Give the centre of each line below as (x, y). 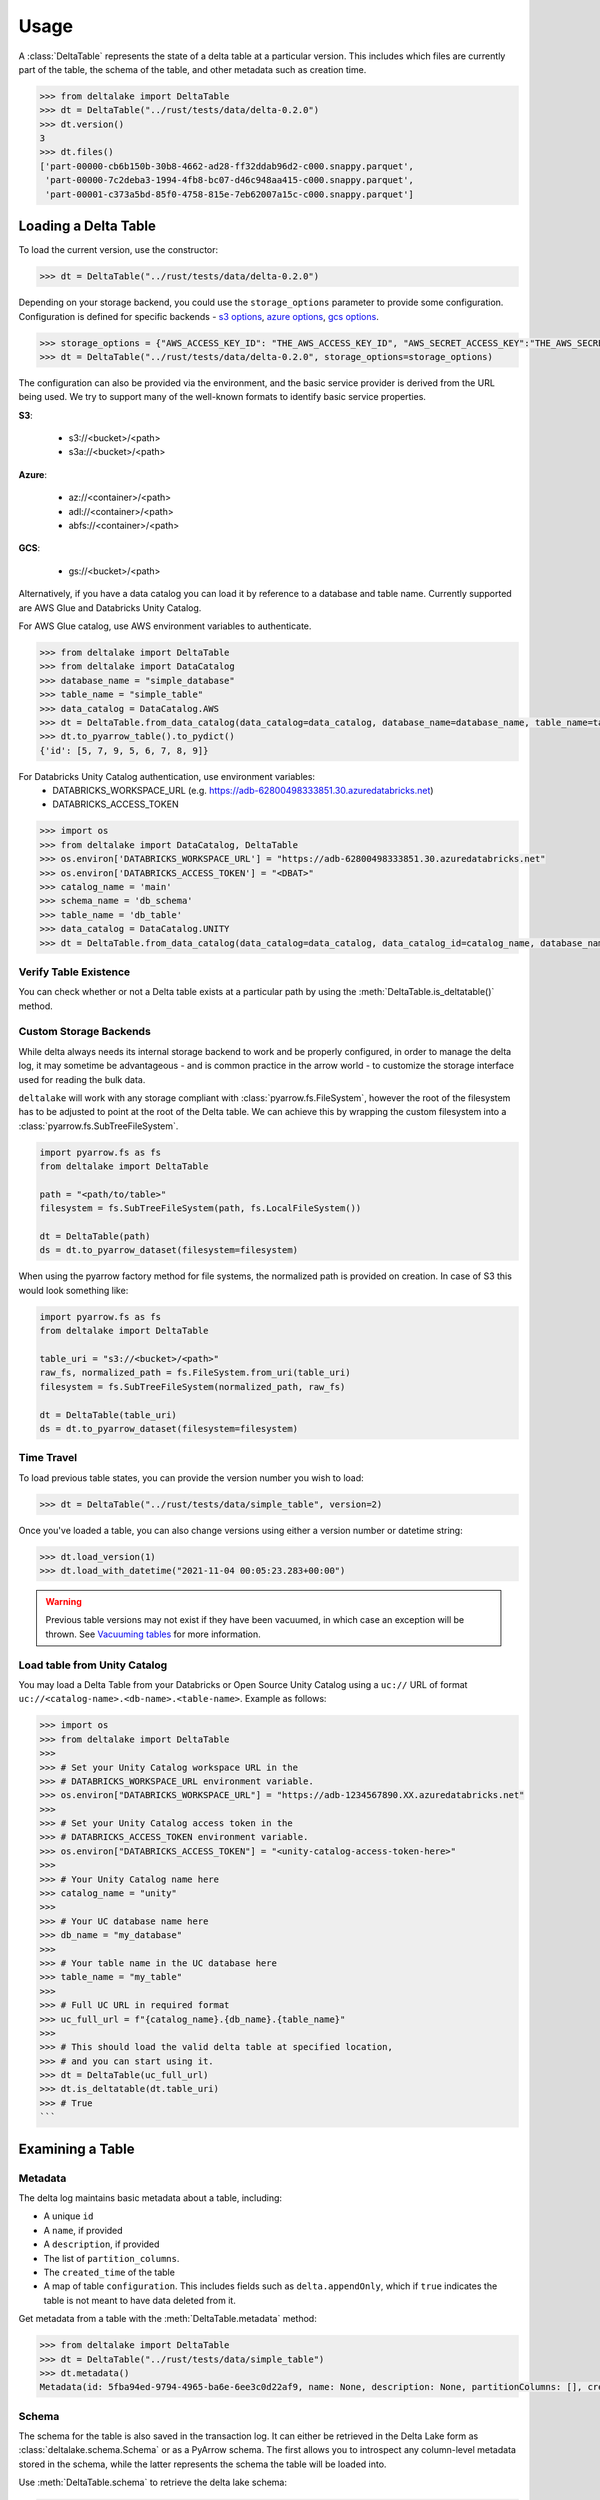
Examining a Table (76, 2148)
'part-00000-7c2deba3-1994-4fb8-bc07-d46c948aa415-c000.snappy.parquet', (230, 180)
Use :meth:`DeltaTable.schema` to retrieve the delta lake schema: (153, 2482)
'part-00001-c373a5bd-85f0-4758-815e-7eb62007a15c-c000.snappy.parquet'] (230, 194)
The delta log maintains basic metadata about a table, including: (150, 2198)
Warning (63, 1602)
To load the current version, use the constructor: (118, 250)
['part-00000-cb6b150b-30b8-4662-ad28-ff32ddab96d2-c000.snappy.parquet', (227, 166)
